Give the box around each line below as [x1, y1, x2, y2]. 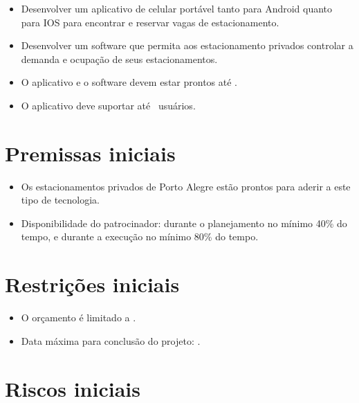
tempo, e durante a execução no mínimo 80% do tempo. [21, 229, 259, 244]
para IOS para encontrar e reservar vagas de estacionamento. [21, 15, 279, 29]
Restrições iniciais [5, 270, 180, 298]
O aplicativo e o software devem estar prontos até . [21, 75, 237, 89]
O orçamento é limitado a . [21, 310, 136, 325]
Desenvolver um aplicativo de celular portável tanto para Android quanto [21, 1, 333, 15]
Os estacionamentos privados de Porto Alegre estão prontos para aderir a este [21, 179, 351, 193]
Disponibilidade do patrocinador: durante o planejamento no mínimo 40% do [21, 215, 347, 230]
